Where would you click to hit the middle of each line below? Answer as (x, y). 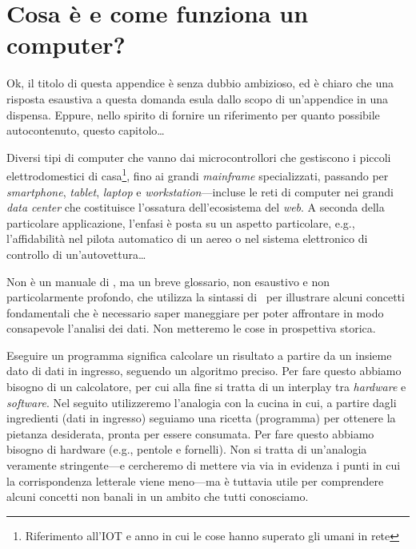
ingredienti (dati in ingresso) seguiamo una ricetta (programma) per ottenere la (201, 418)
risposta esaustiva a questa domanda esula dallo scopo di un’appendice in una (197, 98)
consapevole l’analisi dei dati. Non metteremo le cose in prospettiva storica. (191, 328)
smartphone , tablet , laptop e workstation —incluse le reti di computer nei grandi (200, 191)
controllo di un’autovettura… (76, 254)
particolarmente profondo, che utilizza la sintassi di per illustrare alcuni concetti (206, 297)
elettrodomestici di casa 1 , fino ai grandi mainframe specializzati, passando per (198, 174)
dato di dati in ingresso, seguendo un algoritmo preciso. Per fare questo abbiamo (204, 371)
